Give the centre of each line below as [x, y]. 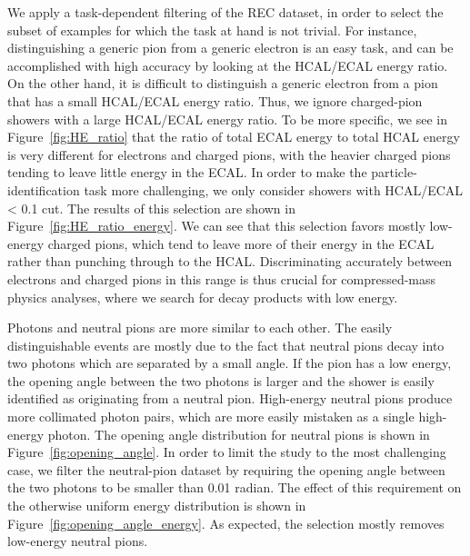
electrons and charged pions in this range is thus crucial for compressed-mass [222, 278]
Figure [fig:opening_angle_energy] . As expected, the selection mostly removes [226, 523]
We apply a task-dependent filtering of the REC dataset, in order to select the [225, 12]
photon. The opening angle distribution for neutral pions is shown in [239, 434]
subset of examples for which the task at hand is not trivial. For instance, [212, 30]
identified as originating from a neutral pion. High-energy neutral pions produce [230, 398]
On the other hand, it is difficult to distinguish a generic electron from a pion [223, 83]
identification [44, 189]
